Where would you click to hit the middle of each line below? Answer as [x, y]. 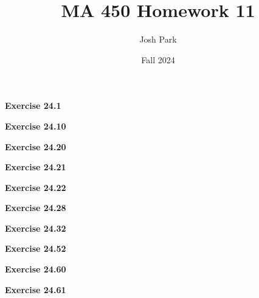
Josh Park [158, 39]
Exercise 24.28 [36, 208]
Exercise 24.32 [36, 228]
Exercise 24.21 [36, 167]
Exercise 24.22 [36, 187]
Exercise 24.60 [36, 269]
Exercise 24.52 [36, 248]
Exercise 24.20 [36, 146]
